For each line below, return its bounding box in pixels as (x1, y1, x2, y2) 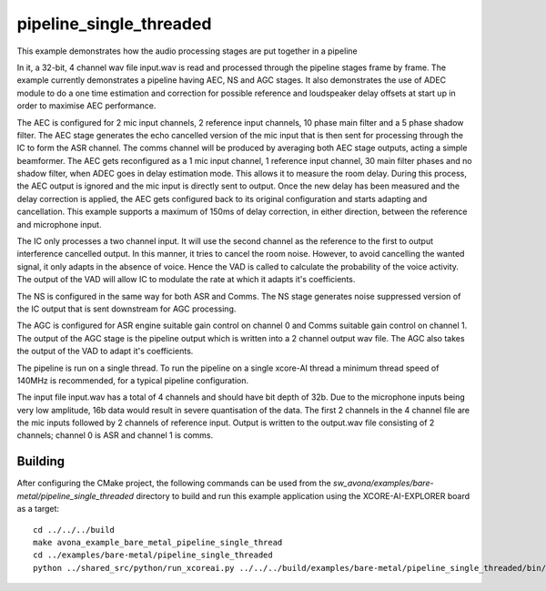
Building (16, 453, 66, 469)
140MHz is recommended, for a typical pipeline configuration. (16, 374, 249, 386)
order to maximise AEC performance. (16, 100, 157, 111)
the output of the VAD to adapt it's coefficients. (16, 346, 194, 357)
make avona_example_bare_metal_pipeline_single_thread (33, 537, 283, 547)
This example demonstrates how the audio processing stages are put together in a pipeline (16, 46, 359, 56)
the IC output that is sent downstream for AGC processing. (16, 303, 237, 314)
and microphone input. (16, 219, 102, 229)
